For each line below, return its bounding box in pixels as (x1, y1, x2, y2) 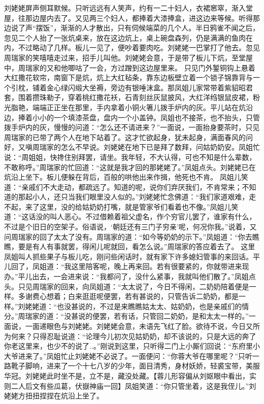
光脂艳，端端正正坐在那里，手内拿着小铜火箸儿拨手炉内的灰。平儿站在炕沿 (4, 102, 253, 112)
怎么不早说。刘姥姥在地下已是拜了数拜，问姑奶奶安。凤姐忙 (60, 142, 260, 152)
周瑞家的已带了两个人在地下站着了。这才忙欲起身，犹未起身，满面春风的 (4, 131, 246, 142)
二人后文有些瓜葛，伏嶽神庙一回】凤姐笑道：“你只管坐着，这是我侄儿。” (11, 380, 249, 391)
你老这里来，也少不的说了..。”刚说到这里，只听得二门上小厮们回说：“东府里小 (4, 341, 260, 351)
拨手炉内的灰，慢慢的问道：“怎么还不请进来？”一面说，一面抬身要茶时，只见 (4, 122, 260, 132)
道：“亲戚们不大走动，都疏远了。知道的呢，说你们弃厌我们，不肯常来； (4, 181, 242, 192)
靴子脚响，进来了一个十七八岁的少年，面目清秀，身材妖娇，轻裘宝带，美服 (11, 360, 260, 371)
